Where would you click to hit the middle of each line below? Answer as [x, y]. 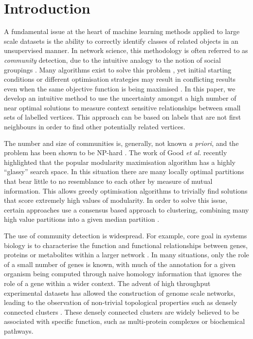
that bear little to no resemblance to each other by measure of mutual [108, 181]
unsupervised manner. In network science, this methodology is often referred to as [126, 50]
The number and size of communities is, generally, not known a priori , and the [121, 143]
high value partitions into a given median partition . [82, 219]
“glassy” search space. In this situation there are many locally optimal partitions [124, 171]
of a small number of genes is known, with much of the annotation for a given [120, 264]
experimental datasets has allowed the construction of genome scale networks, [120, 293]
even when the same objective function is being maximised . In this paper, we [120, 88]
